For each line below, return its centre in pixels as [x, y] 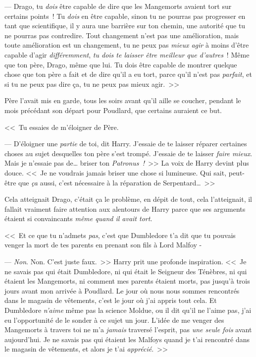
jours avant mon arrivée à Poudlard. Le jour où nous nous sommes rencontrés [122, 290]
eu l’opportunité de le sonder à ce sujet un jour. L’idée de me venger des [114, 320]
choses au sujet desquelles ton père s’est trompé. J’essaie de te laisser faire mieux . [128, 153]
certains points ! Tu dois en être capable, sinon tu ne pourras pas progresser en [125, 16]
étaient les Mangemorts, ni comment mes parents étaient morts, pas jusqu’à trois [127, 281]
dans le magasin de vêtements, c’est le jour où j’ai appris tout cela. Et [111, 300]
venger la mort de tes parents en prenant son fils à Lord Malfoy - [103, 245]
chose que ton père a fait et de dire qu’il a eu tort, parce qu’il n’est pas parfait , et [128, 74]
